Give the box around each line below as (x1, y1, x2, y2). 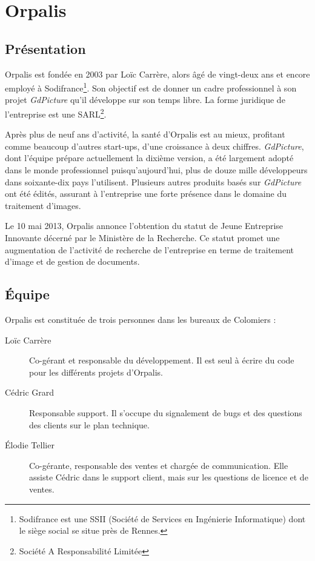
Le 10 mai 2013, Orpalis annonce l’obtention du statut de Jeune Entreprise (5, 219, 283, 232)
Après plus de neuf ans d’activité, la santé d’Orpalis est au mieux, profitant (5, 128, 285, 141)
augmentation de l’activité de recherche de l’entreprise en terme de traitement (5, 243, 294, 256)
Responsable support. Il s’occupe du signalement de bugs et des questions (29, 406, 302, 419)
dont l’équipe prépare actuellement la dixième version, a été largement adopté (5, 151, 294, 164)
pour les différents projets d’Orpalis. (29, 365, 163, 378)
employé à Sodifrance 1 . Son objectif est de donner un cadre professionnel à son (5, 80, 297, 94)
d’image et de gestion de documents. (5, 255, 140, 268)
